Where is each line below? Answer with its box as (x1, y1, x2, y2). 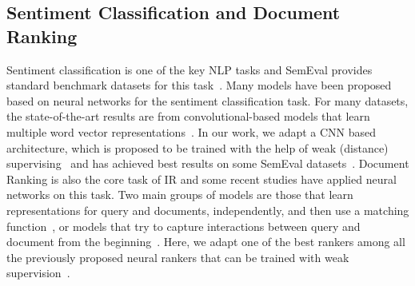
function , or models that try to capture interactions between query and (6, 217, 361, 234)
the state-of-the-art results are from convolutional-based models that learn (6, 108, 370, 125)
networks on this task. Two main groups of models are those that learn (6, 186, 353, 203)
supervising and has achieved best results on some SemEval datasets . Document (6, 155, 409, 172)
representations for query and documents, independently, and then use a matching (6, 201, 409, 218)
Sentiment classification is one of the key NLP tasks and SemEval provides (6, 61, 373, 77)
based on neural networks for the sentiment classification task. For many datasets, (6, 92, 409, 109)
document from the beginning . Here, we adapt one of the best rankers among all (6, 233, 405, 250)
